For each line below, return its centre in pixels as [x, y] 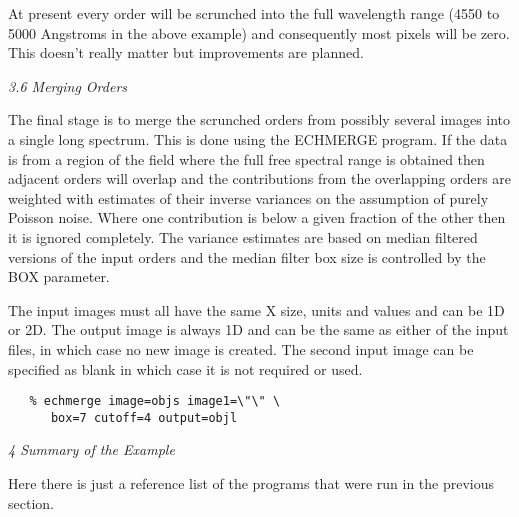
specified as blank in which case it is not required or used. [185, 368]
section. [31, 502]
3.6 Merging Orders [68, 85]
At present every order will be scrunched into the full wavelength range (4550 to [254, 13]
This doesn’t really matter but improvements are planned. [186, 52]
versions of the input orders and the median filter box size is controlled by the [247, 256]
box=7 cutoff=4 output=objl [144, 417]
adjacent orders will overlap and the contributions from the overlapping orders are [260, 178]
